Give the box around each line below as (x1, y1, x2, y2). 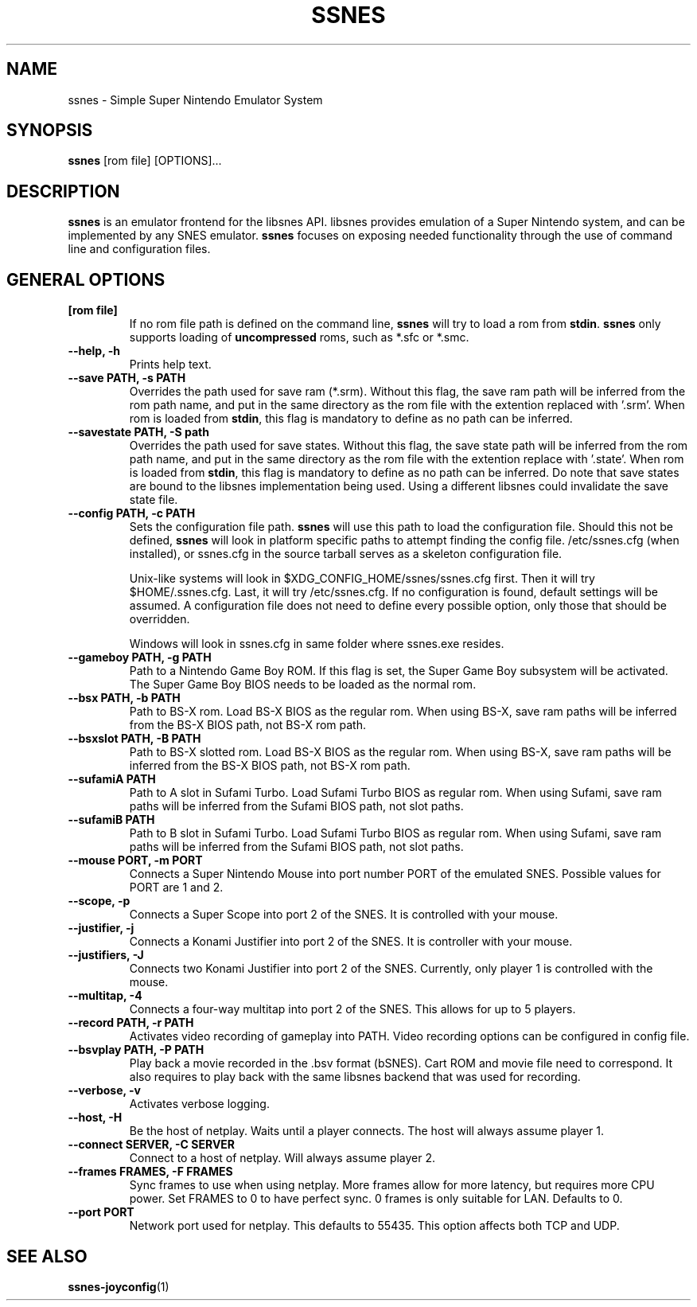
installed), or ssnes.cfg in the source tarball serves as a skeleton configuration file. (129, 547, 563, 561)
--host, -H (68, 1110, 123, 1125)
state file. (129, 493, 178, 507)
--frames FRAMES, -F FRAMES (68, 1165, 233, 1179)
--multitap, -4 (68, 989, 142, 1003)
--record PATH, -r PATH (68, 1016, 194, 1030)
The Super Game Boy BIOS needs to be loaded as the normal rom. (129, 677, 477, 692)
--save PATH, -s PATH (68, 371, 186, 385)
